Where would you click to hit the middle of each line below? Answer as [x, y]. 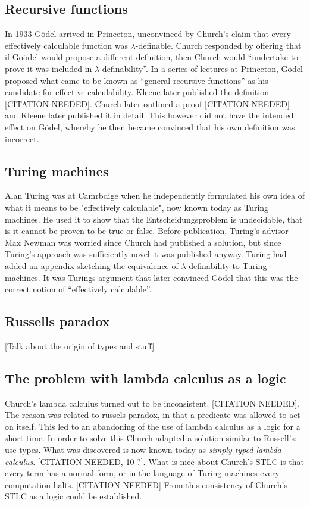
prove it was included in [48, 68]
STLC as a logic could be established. [73, 496]
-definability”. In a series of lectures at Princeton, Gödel [201, 68]
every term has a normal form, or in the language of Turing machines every [142, 473]
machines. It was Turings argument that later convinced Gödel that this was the [151, 277]
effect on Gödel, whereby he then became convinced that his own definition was [150, 127]
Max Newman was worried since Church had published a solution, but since [143, 242]
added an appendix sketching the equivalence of [92, 265]
